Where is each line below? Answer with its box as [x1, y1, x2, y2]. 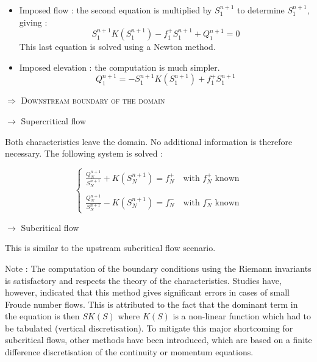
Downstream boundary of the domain [21, 94, 165, 107]
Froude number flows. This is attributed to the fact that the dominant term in [5, 297, 298, 310]
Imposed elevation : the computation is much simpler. [19, 60, 220, 73]
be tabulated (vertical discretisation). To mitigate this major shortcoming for [5, 321, 293, 334]
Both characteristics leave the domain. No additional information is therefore [5, 135, 293, 147]
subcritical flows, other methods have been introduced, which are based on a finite [5, 333, 312, 346]
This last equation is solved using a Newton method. [19, 40, 216, 53]
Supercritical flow [21, 114, 87, 127]
